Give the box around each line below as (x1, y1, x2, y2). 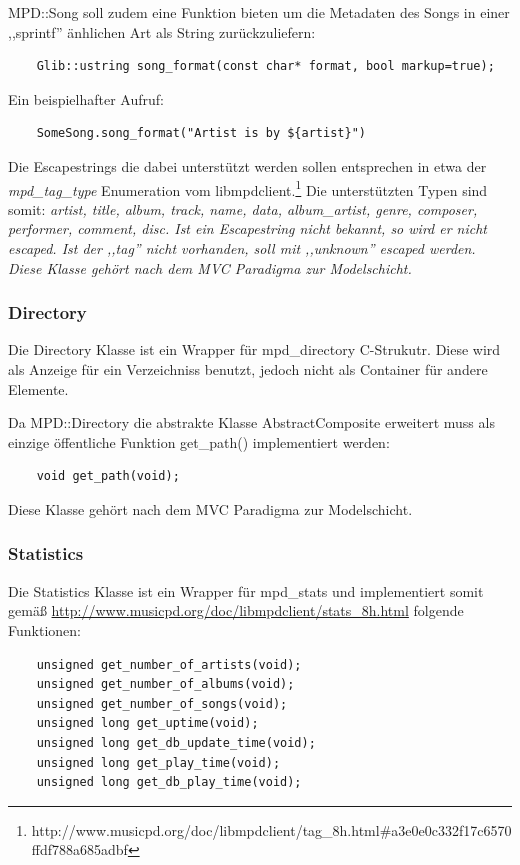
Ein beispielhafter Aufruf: (8, 88, 164, 109)
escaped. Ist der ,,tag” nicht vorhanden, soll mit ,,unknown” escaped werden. (8, 238, 476, 258)
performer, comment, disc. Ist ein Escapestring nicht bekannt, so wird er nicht (8, 218, 488, 239)
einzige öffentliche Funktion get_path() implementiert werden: (8, 431, 390, 452)
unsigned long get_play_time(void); (36, 755, 281, 770)
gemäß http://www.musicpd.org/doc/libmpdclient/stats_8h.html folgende (8, 600, 464, 621)
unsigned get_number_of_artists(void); (36, 657, 302, 672)
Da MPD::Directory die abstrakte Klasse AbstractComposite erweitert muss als (8, 412, 495, 433)
